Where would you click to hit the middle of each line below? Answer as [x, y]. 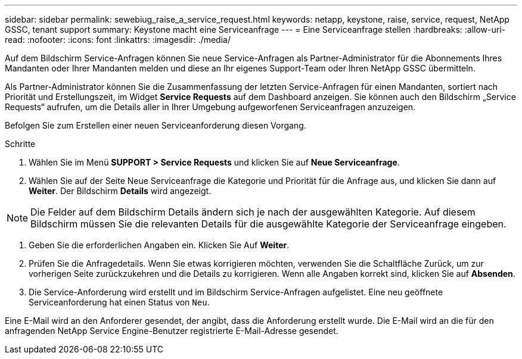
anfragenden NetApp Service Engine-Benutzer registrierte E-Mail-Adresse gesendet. [172, 331]
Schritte [20, 144]
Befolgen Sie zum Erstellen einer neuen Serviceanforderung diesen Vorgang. [156, 125]
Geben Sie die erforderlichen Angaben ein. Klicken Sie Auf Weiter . [159, 245]
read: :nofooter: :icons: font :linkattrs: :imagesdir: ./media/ [118, 40]
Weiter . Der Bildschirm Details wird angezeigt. [120, 191]
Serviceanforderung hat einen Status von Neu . [119, 302]
